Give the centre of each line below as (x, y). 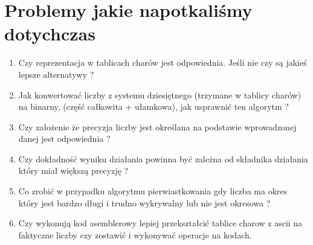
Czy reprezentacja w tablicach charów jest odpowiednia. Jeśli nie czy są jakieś (163, 62)
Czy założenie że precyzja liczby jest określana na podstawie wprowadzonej (157, 126)
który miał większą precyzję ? (73, 170)
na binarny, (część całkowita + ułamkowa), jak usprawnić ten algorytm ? (153, 107)
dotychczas (50, 33)
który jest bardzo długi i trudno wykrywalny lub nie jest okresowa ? (144, 202)
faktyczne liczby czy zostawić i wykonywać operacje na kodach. (135, 234)
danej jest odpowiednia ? (64, 138)
